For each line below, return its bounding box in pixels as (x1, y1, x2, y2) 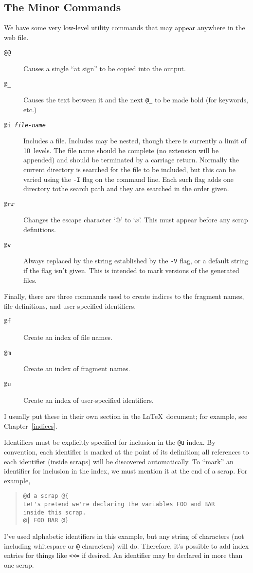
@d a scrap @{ (23, 493, 69, 500)
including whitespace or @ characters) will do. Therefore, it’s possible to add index (4, 540, 249, 551)
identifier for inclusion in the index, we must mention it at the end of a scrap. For (4, 466, 248, 476)
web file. (4, 32, 29, 42)
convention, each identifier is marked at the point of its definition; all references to (4, 446, 249, 456)
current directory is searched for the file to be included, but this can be (23, 164, 236, 174)
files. (23, 275, 37, 285)
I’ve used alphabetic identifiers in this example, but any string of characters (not (4, 531, 244, 541)
